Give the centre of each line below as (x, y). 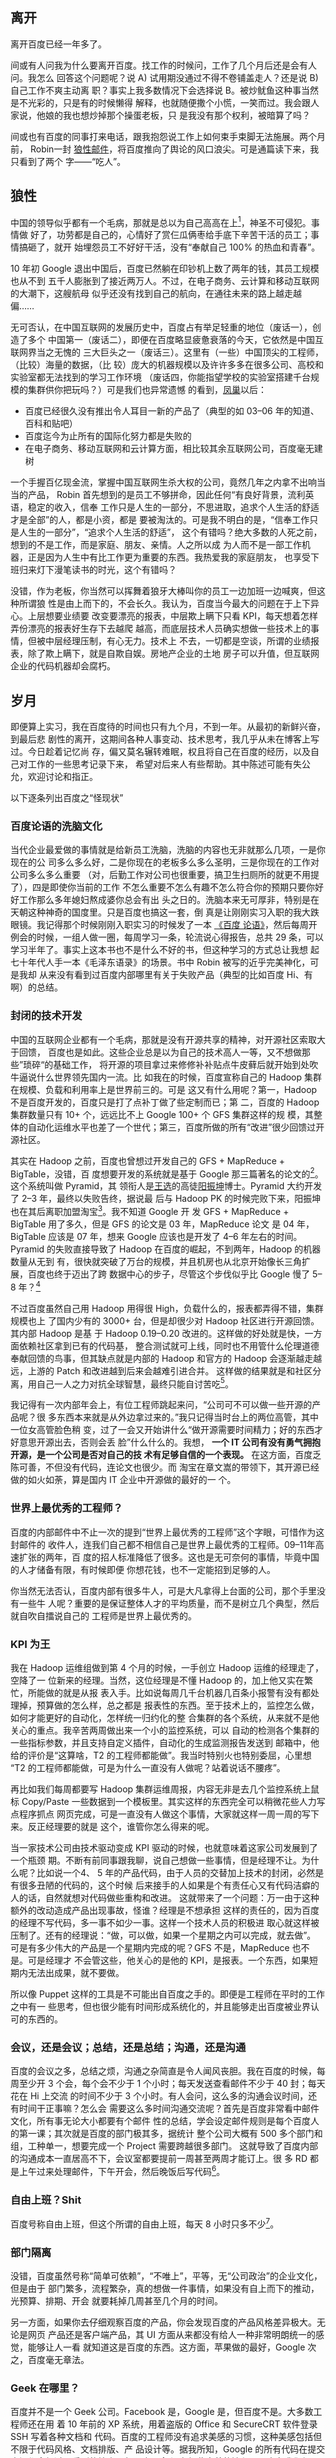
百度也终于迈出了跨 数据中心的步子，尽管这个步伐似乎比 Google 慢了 (169, 1274)
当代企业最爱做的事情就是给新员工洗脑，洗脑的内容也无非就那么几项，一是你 (168, 850)
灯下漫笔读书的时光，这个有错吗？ (106, 570)
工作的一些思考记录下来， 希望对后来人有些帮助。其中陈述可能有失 (164, 764)
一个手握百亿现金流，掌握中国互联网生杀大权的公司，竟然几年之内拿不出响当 (168, 482)
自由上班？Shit (46, 2200)
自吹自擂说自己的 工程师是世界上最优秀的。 (107, 1615)
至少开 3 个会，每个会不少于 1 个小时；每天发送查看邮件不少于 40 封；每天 (172, 2084)
